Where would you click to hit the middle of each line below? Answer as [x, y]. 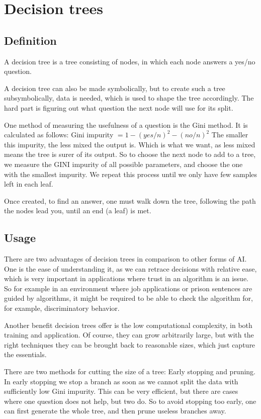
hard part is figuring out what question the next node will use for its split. [119, 107]
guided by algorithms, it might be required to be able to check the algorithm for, [128, 298]
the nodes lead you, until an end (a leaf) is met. [78, 211]
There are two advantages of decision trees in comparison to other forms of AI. [125, 259]
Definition [30, 40]
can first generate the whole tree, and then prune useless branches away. [115, 411]
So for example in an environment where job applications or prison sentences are [128, 288]
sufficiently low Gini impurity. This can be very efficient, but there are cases [121, 391]
